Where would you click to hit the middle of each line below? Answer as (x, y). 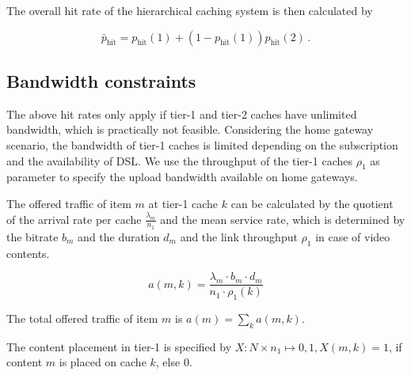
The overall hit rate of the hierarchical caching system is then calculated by (190, 10)
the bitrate (32, 236)
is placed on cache (103, 362)
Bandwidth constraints (101, 80)
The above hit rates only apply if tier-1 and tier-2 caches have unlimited (182, 114)
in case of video (353, 236)
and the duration (119, 236)
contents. (28, 253)
